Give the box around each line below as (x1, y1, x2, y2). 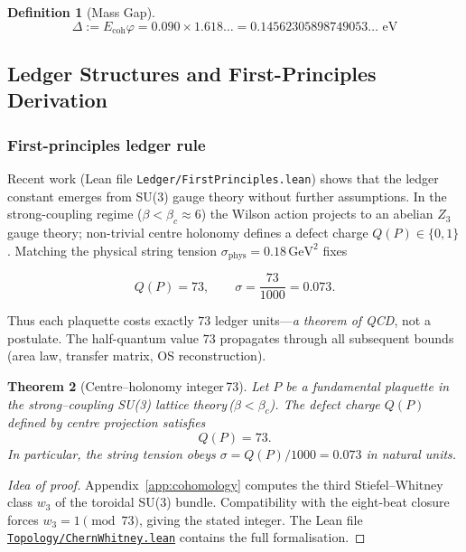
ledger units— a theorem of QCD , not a (215, 311, 431, 330)
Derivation (7, 86, 107, 114)
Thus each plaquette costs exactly (7, 311, 194, 330)
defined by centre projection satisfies (7, 413, 206, 432)
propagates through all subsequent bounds (219, 328, 454, 347)
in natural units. (366, 444, 457, 463)
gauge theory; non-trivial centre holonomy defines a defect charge (7, 223, 368, 242)
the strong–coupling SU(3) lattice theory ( (7, 394, 235, 413)
